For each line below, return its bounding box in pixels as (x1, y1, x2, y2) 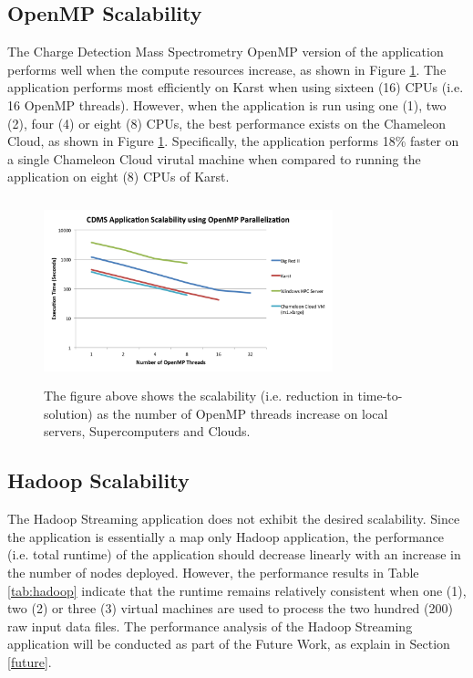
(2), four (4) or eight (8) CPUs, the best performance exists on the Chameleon (7, 113, 446, 132)
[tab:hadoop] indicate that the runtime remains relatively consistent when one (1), (7, 580, 467, 600)
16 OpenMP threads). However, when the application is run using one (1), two (7, 95, 447, 114)
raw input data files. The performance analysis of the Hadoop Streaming (7, 616, 413, 635)
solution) (44, 403, 93, 422)
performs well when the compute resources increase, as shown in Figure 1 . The (7, 59, 447, 78)
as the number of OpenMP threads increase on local (97, 403, 388, 422)
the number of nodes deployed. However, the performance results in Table (7, 562, 419, 581)
